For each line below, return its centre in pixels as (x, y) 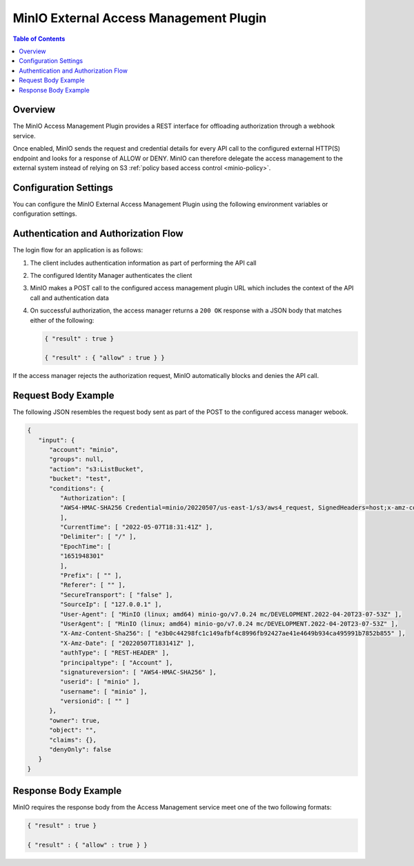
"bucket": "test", (80, 479)
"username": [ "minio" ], (103, 691)
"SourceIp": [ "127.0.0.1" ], (111, 604)
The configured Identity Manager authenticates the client (111, 275)
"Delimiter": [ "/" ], (98, 537)
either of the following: (62, 320)
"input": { (57, 440)
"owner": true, (75, 720)
